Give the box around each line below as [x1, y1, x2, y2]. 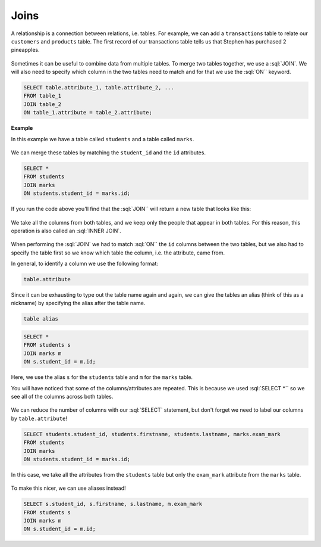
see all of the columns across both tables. [11, 393, 114, 400]
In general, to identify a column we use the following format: [11, 260, 159, 268]
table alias [23, 316, 59, 322]
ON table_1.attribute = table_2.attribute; [23, 109, 153, 116]
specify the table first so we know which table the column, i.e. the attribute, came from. [11, 249, 225, 256]
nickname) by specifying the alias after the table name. [11, 300, 146, 307]
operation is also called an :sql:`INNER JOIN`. [11, 227, 121, 234]
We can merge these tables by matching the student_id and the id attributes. [11, 149, 206, 156]
